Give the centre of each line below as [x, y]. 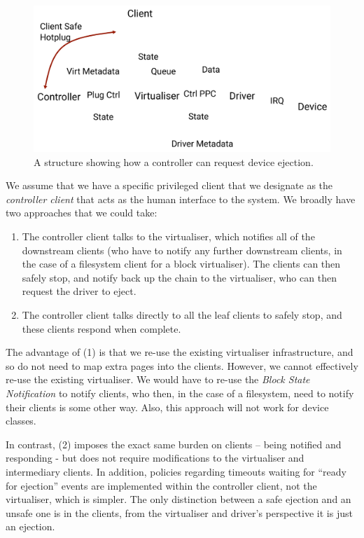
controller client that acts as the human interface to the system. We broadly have [181, 199]
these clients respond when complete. [101, 328]
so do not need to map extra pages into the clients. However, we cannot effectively [182, 365]
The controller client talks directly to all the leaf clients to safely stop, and [182, 315]
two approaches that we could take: [82, 213]
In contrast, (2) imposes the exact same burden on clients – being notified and [174, 444]
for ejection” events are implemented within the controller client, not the [161, 485]
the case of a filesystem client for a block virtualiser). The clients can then [181, 264]
